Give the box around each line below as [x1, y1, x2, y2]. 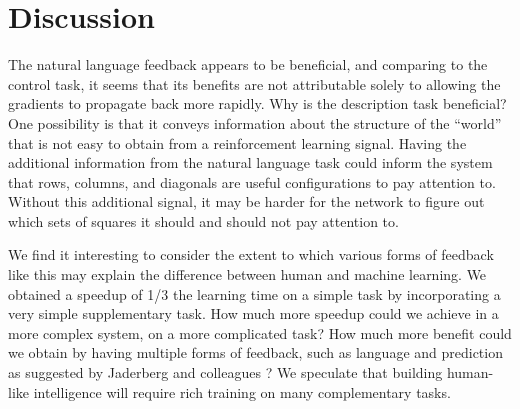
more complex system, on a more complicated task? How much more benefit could [8, 322, 512, 343]
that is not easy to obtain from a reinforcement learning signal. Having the [8, 132, 467, 153]
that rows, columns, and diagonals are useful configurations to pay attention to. [8, 171, 496, 192]
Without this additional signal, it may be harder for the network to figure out [8, 191, 485, 212]
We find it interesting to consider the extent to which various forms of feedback [8, 244, 494, 265]
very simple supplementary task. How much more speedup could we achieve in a [8, 303, 499, 324]
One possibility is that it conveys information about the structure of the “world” [8, 112, 502, 133]
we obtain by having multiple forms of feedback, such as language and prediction [8, 342, 503, 363]
